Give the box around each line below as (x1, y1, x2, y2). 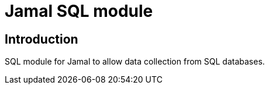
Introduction (5, 31, 78, 47)
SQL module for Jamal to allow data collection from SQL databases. (5, 56, 265, 67)
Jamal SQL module (5, 1, 153, 21)
